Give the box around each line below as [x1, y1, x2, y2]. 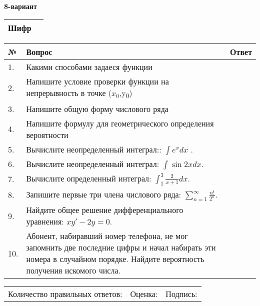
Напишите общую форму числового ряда [26, 102, 168, 114]
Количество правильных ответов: [8, 288, 122, 300]
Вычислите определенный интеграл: [26, 172, 151, 184]
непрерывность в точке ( [26, 86, 112, 98]
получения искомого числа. [26, 264, 120, 276]
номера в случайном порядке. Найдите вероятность [26, 253, 204, 265]
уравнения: [26, 215, 64, 227]
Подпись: [165, 288, 197, 300]
